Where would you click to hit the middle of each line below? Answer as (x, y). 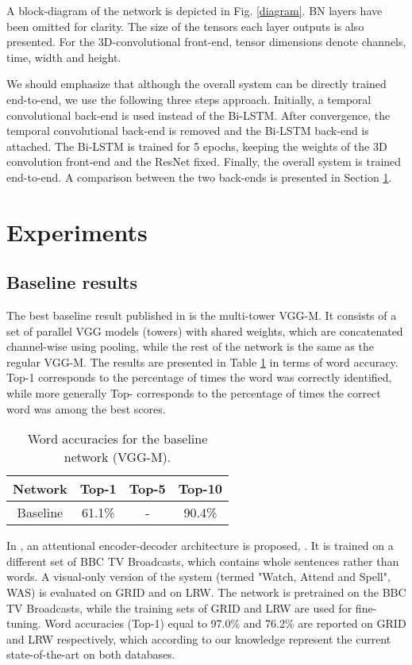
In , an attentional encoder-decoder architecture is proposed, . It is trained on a (200, 546)
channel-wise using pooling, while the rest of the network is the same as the (190, 346)
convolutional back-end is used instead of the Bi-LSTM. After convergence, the (198, 115)
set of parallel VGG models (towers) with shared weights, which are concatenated (205, 331)
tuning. (24, 623)
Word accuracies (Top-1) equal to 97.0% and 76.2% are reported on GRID (225, 623)
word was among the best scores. (86, 408)
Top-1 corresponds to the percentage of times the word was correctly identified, (199, 377)
